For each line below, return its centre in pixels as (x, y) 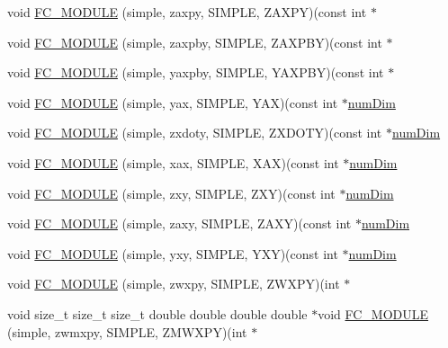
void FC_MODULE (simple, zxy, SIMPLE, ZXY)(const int (171, 193)
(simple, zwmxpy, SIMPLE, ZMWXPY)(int (127, 331)
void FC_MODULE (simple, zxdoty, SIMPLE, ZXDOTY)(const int (195, 133)
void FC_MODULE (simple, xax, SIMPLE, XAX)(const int (173, 162)
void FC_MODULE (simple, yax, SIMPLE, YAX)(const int (173, 102)
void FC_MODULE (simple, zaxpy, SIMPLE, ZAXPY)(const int (187, 12)
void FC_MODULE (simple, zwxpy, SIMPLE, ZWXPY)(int (174, 284)
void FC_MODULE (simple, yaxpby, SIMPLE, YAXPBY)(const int (196, 72)
